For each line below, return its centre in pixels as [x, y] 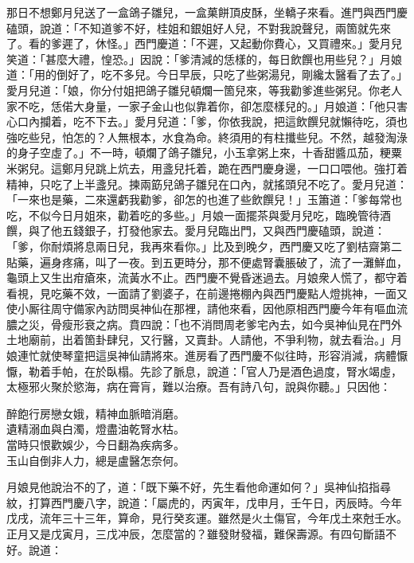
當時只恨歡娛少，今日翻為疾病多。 [96, 445]
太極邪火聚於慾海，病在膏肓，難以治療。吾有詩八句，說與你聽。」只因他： [199, 387]
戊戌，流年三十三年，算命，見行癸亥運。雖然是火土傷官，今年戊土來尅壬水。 [207, 518]
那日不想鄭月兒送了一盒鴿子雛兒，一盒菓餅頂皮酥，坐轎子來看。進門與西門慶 [207, 12]
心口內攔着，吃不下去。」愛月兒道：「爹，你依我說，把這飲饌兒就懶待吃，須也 [207, 121]
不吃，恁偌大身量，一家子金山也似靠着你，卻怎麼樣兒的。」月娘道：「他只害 [212, 106]
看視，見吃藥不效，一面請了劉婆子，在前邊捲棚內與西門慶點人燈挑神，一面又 [207, 293]
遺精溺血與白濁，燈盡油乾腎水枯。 [96, 429]
